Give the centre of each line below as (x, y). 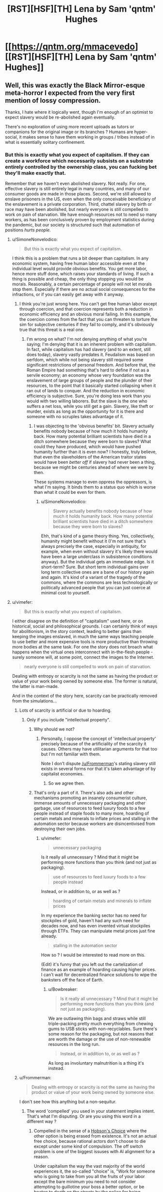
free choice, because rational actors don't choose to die (90, 1141)
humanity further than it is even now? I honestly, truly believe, (95, 452)
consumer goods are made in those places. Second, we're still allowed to (78, 194)
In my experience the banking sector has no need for (94, 915)
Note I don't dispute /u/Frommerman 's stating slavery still (98, 764)
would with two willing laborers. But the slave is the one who (87, 401)
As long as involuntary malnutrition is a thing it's (96, 1063)
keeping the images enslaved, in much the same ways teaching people (83, 637)
